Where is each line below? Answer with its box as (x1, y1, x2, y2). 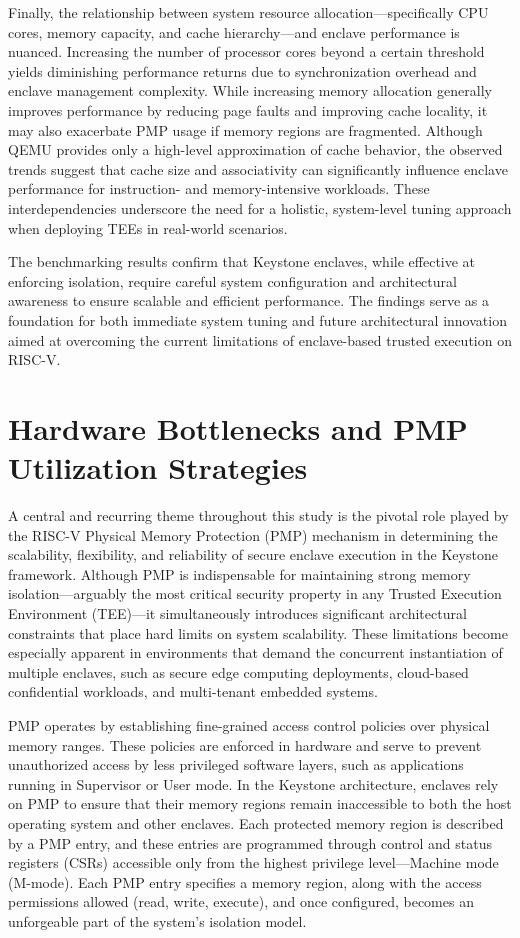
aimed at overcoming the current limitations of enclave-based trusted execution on (8, 329, 512, 350)
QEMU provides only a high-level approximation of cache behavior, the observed (8, 139, 503, 160)
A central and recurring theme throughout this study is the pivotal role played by (8, 505, 509, 525)
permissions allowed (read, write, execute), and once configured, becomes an (8, 891, 474, 912)
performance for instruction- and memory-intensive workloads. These (8, 178, 430, 199)
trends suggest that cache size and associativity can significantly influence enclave (8, 158, 508, 179)
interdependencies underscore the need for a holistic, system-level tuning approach (8, 197, 512, 218)
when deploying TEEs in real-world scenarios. (8, 217, 288, 238)
